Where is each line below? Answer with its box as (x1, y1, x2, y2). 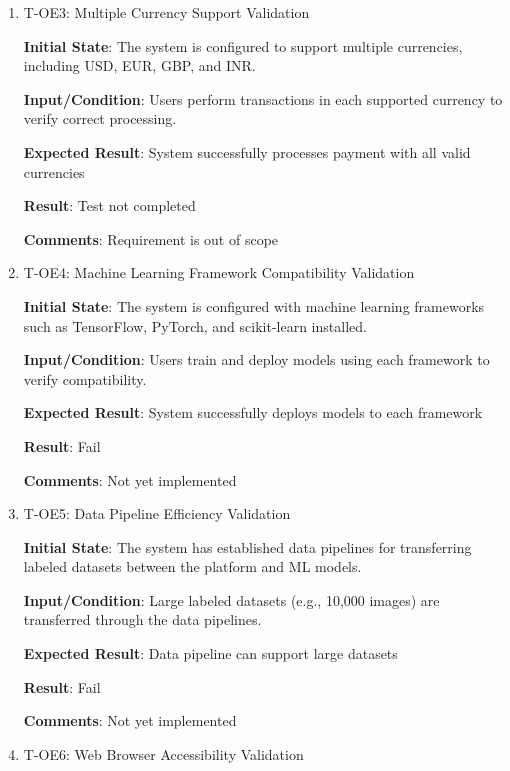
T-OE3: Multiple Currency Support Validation (23, 2, 310, 22)
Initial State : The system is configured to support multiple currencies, (23, 35, 463, 56)
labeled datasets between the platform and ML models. (23, 556, 362, 577)
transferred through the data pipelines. (23, 609, 262, 630)
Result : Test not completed (23, 195, 196, 216)
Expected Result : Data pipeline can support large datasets (23, 643, 398, 664)
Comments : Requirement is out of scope (23, 228, 279, 249)
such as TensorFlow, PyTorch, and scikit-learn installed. (23, 315, 367, 336)
